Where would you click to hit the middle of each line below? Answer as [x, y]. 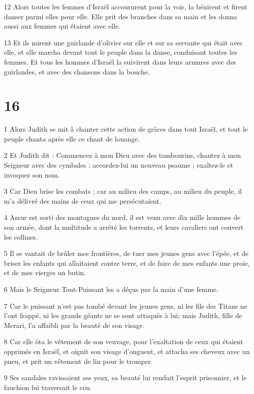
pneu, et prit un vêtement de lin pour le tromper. [79, 361]
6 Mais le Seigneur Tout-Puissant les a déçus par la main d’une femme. [111, 289]
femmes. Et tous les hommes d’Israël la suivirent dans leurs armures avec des [120, 61]
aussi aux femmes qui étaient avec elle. [62, 26]
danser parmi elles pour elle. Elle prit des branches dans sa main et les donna [121, 16]
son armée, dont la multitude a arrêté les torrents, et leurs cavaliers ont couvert [124, 227]
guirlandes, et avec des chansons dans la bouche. [77, 71]
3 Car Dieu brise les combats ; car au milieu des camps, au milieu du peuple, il [123, 191]
